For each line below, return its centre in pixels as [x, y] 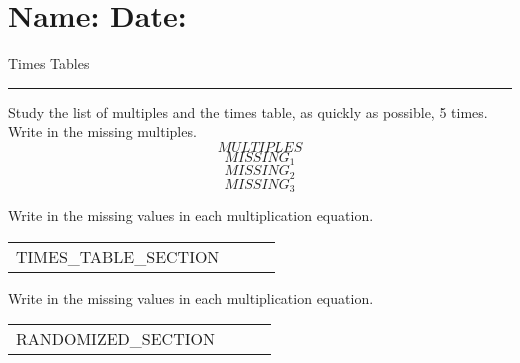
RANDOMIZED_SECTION [115, 339]
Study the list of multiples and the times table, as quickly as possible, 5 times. [248, 111]
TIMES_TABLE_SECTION [118, 256]
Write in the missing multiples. [102, 131]
